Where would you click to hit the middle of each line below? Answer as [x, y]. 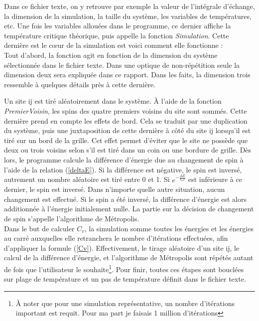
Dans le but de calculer [39, 228]
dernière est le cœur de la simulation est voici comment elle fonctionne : [114, 45]
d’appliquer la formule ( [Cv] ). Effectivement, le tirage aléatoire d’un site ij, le [122, 247]
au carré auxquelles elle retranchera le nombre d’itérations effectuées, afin [116, 238]
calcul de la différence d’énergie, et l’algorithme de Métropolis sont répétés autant [129, 257]
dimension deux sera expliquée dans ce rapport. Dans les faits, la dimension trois [127, 75]
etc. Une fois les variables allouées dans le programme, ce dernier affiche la [118, 26]
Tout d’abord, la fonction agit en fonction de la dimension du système [111, 55]
